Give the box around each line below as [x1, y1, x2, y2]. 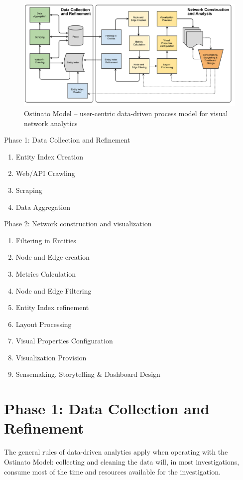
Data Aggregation [15, 201, 70, 212]
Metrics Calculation [15, 268, 76, 279]
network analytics [24, 118, 78, 128]
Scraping [15, 184, 42, 195]
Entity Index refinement [15, 302, 89, 313]
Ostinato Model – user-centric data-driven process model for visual [24, 108, 228, 118]
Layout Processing [15, 319, 72, 329]
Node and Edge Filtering [15, 285, 92, 296]
